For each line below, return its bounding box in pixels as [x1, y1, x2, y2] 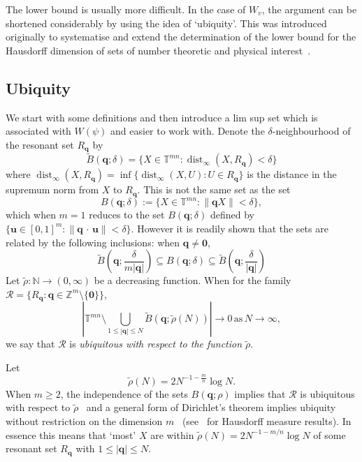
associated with [6, 124, 71, 138]
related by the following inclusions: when [6, 234, 180, 249]
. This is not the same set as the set [137, 182, 291, 197]
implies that [234, 386, 286, 401]
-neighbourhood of [272, 124, 351, 138]
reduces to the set [89, 207, 165, 222]
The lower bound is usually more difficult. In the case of [6, 2, 246, 16]
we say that [6, 336, 55, 351]
